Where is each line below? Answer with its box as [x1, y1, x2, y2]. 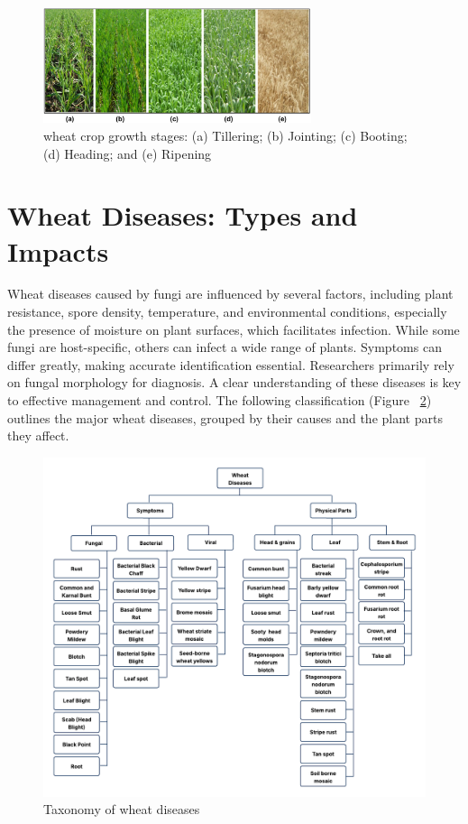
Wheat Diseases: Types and [7, 197, 358, 234]
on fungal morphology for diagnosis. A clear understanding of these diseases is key [7, 373, 462, 392]
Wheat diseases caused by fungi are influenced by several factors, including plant [7, 284, 454, 303]
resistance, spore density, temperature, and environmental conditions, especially [7, 302, 447, 321]
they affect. [7, 426, 69, 445]
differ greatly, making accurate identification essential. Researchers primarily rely [7, 355, 454, 374]
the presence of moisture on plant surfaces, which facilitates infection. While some [7, 319, 460, 338]
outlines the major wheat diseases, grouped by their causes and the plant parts [7, 408, 443, 427]
